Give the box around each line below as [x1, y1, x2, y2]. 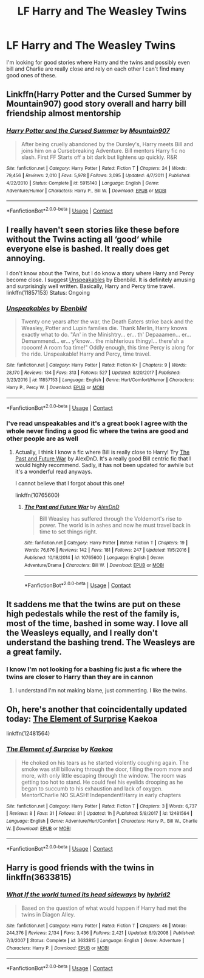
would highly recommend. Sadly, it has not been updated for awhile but [15, 461, 194, 468]
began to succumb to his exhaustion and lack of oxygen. [21, 784, 163, 792]
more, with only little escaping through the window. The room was [21, 772, 186, 779]
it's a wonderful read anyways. [15, 468, 92, 475]
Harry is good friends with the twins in [6, 863, 154, 873]
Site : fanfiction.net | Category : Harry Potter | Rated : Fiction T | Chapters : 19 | [24, 540, 188, 546]
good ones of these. [6, 71, 57, 79]
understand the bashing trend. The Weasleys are [6, 638, 195, 648]
